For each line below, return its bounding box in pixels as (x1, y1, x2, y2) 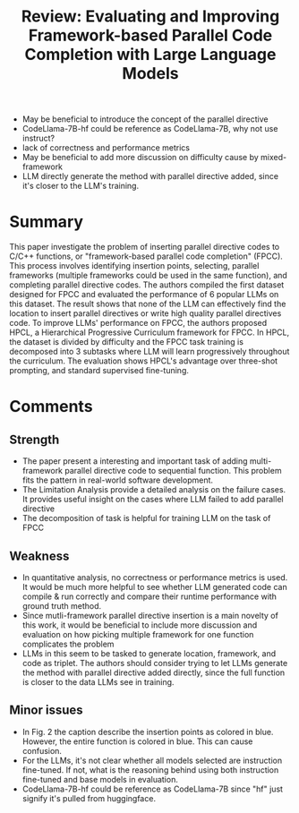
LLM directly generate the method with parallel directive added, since (21, 171, 279, 182)
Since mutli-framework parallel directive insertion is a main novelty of (21, 610, 279, 620)
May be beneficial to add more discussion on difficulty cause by (21, 152, 260, 163)
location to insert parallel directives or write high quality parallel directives (9, 308, 282, 319)
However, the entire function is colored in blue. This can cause (21, 736, 253, 747)
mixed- (260, 152, 287, 163)
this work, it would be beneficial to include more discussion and (21, 620, 258, 630)
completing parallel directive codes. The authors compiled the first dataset (9, 279, 285, 290)
